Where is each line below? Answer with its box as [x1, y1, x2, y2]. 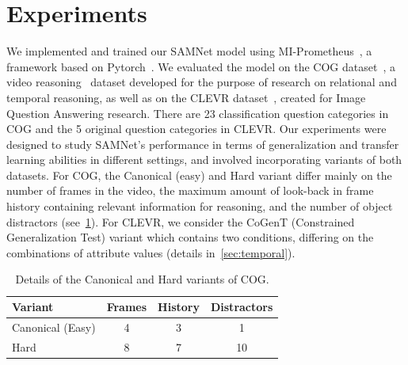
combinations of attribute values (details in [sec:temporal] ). [6, 244, 296, 260]
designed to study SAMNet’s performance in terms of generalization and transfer [6, 135, 399, 152]
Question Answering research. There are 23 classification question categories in [6, 105, 389, 121]
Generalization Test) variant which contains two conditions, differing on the [6, 229, 374, 245]
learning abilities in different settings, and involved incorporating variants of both [6, 151, 402, 168]
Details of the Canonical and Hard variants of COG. [15, 271, 269, 287]
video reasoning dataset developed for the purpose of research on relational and [6, 74, 397, 90]
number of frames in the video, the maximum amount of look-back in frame [6, 182, 374, 199]
